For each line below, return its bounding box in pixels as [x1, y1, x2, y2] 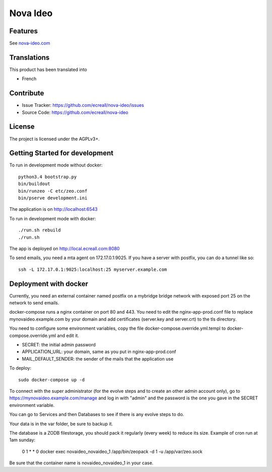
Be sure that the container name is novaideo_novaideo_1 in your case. [9, 460, 154, 466]
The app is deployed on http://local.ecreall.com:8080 [9, 245, 120, 252]
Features [9, 27, 38, 35]
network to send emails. [9, 300, 59, 306]
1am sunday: [9, 437, 35, 443]
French [22, 76, 37, 82]
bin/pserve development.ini [18, 195, 88, 201]
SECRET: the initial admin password [22, 342, 96, 348]
